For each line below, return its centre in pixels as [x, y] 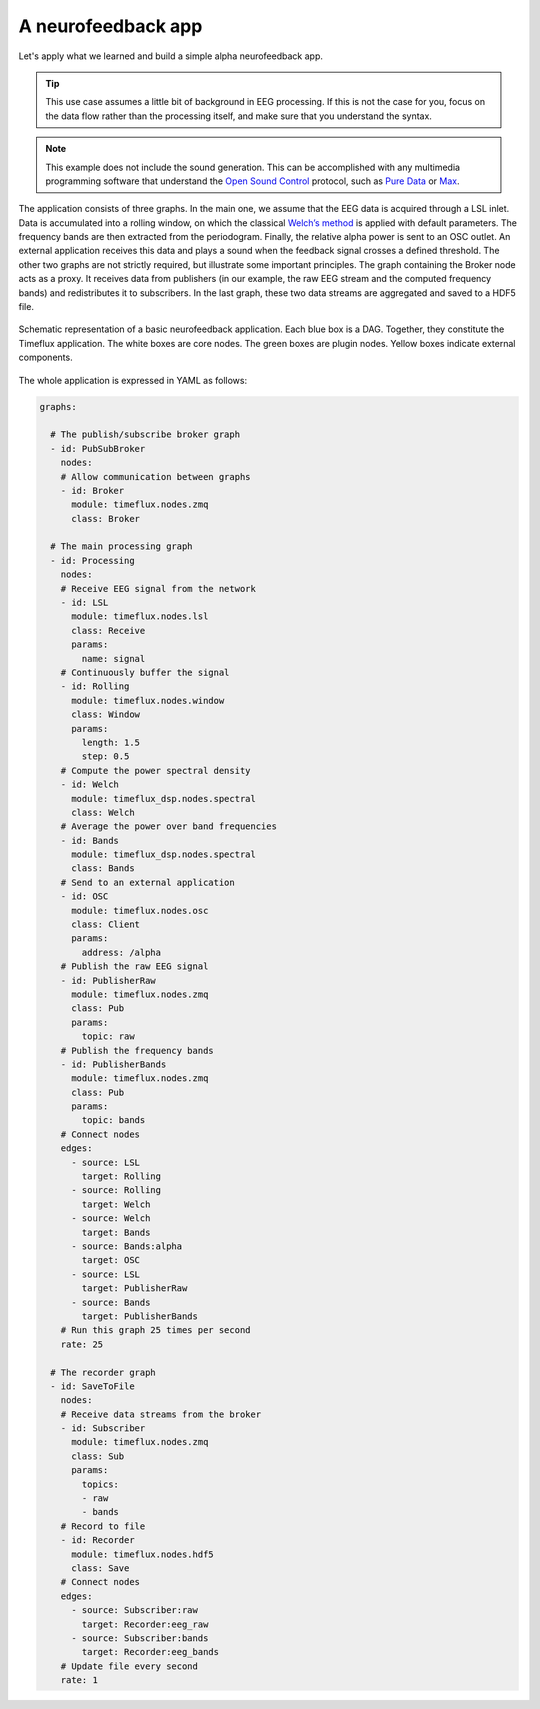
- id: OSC [84, 896]
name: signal [113, 658]
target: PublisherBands [140, 1316]
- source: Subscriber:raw [135, 1610]
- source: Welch [111, 1218]
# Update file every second [129, 1666]
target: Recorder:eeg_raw [145, 1624]
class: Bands [103, 868]
